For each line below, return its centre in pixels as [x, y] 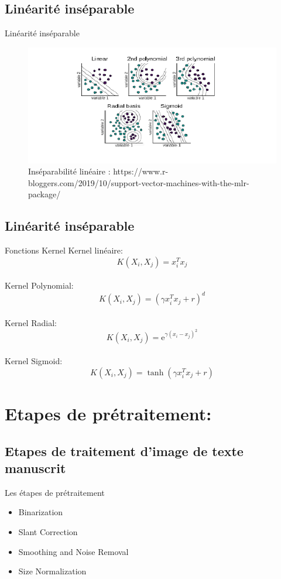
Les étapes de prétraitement [55, 492]
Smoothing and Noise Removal [73, 551]
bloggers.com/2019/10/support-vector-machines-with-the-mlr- [139, 182]
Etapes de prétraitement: [108, 414]
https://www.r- [141, 171]
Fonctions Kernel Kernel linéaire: [64, 250]
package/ [44, 194]
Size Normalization [52, 571]
